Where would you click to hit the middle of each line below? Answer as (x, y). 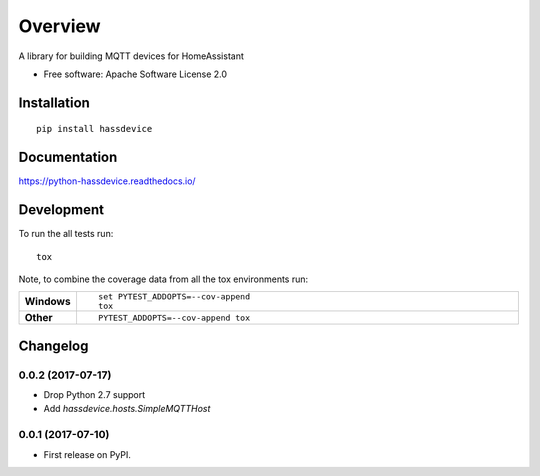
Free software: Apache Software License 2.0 (135, 74)
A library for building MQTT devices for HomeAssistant (131, 56)
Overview (59, 26)
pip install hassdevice (94, 129)
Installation (54, 102)
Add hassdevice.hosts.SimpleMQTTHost (127, 409)
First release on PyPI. (87, 454)
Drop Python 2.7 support (94, 395)
